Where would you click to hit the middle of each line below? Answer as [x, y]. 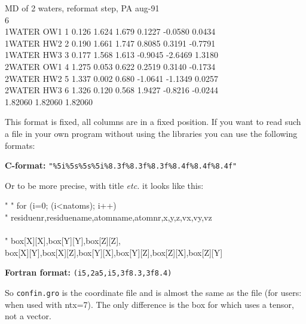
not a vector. [28, 316]
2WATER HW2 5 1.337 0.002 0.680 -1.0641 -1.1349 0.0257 [111, 78]
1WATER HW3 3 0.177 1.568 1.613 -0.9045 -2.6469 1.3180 [111, 55]
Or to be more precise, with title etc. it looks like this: [104, 185]
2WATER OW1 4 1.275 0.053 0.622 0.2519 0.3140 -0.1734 [110, 66]
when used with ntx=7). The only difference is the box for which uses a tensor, [149, 304]
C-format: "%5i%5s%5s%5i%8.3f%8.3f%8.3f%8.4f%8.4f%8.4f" [121, 165]
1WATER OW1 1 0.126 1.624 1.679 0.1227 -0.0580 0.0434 [110, 31]
